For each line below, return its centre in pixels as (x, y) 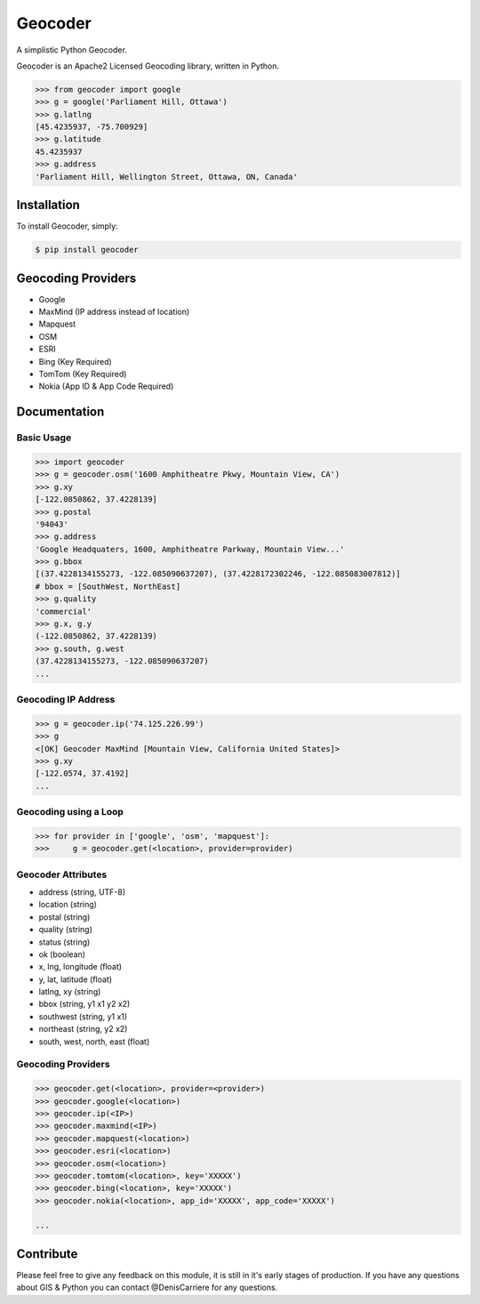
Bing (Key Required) (76, 361)
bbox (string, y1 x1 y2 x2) (84, 1004)
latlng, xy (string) (70, 992)
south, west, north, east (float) (94, 1042)
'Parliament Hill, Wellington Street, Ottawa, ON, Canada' (166, 177)
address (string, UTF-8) (82, 892)
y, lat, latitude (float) (76, 979)
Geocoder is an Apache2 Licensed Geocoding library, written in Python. (148, 66)
